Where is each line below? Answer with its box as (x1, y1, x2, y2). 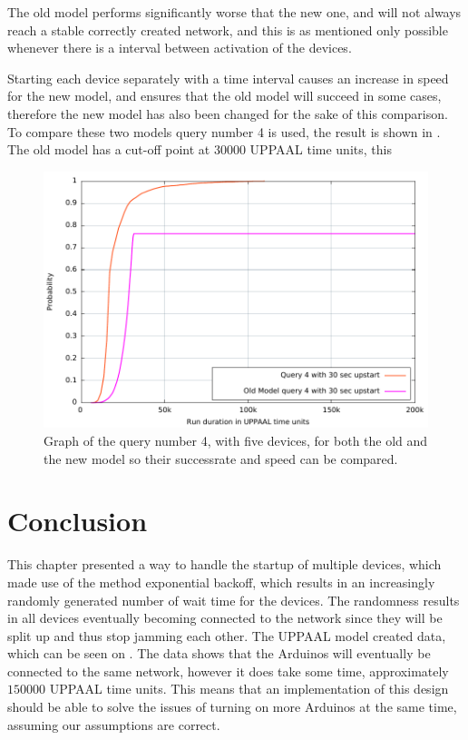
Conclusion (7, 502, 148, 539)
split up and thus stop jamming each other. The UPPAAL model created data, (7, 626, 446, 645)
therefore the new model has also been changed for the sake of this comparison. (7, 104, 448, 123)
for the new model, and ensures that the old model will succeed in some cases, (7, 86, 442, 105)
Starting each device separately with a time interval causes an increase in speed (7, 68, 449, 87)
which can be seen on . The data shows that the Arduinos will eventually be (7, 644, 431, 663)
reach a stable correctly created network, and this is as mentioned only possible (7, 20, 448, 39)
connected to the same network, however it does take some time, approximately (7, 661, 449, 680)
